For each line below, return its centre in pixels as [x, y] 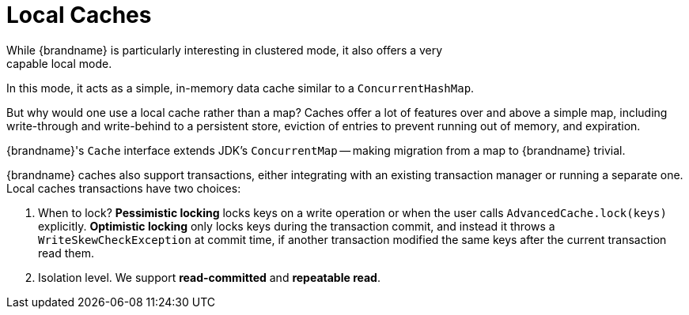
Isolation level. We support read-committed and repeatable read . [209, 277]
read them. [66, 253]
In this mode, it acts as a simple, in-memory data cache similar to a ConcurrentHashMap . [240, 88]
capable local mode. [59, 63]
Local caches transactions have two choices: [124, 188]
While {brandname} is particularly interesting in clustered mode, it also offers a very [225, 50]
